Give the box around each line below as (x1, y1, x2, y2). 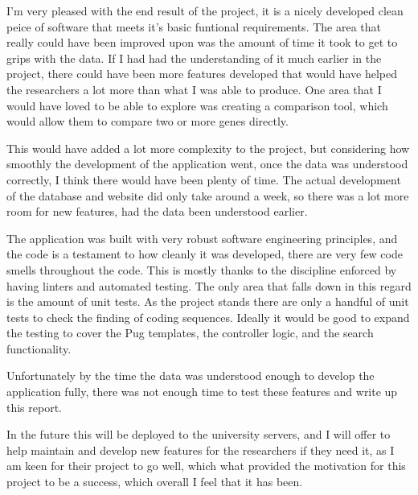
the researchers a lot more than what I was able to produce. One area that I (6, 80, 382, 97)
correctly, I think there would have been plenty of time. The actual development (6, 171, 401, 188)
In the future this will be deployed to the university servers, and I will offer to (6, 426, 391, 443)
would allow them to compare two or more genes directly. (6, 113, 289, 130)
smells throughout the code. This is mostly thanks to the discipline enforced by (6, 261, 397, 278)
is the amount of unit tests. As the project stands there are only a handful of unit (6, 293, 409, 310)
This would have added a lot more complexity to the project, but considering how (6, 139, 410, 156)
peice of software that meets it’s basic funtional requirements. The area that (6, 18, 382, 35)
